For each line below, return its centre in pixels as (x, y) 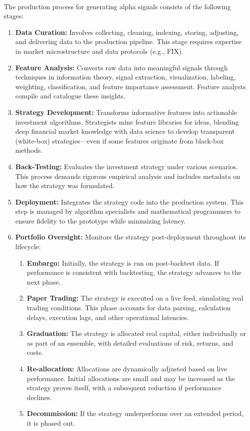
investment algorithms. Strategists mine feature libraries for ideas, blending (127, 121)
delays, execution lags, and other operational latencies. (108, 317)
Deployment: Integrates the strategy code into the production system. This (130, 201)
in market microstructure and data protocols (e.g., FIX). (99, 51)
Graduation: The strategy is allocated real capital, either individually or (137, 333)
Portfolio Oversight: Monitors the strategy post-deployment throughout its (131, 237)
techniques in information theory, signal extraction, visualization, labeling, (125, 77)
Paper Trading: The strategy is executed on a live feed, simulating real (135, 298)
